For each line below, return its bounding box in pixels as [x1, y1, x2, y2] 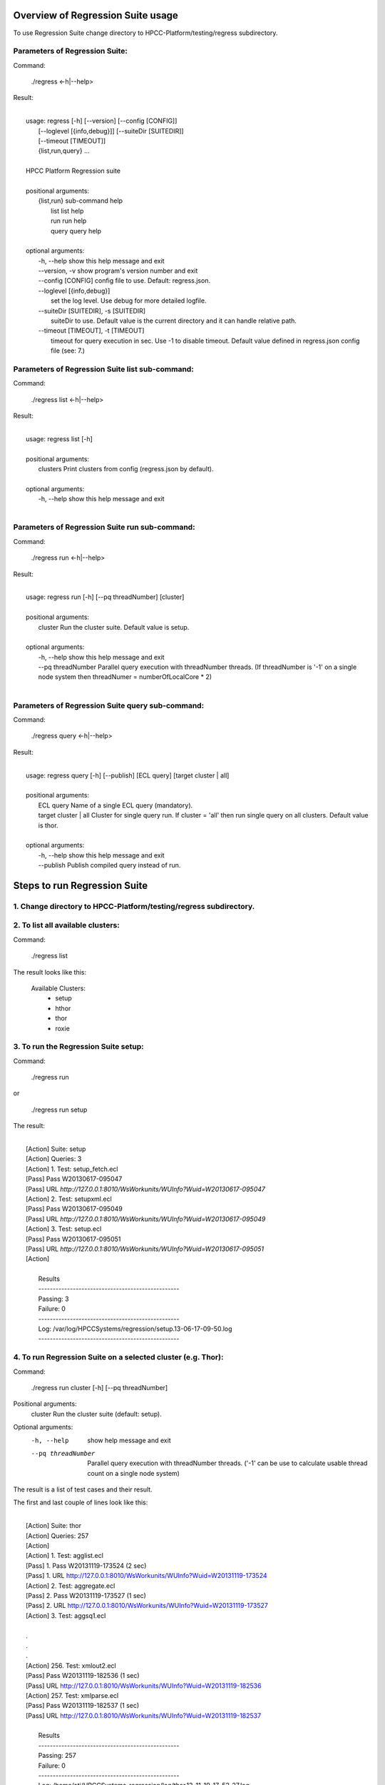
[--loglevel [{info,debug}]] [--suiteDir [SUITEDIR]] [38, 126, 185, 135]
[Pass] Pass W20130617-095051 [26, 1235, 121, 1243]
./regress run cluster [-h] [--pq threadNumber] [31, 1383, 168, 1392]
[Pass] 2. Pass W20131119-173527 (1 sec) [26, 1592, 146, 1599]
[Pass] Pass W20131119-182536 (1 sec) [26, 1671, 140, 1680]
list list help [51, 206, 84, 215]
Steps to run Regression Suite [13, 879, 148, 892]
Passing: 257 [38, 1751, 76, 1760]
